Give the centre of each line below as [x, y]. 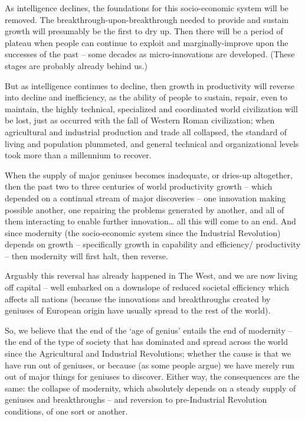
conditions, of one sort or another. [66, 411]
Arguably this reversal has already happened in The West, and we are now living [151, 275]
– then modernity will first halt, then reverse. [86, 255]
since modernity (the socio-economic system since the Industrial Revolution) [143, 232]
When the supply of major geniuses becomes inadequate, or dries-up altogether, [149, 174]
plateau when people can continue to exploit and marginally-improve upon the [147, 42]
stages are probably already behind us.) [76, 65]
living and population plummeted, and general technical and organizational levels [152, 143]
